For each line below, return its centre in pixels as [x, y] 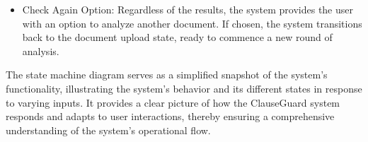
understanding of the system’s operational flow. [108, 130]
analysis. [41, 51]
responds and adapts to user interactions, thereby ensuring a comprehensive [170, 116]
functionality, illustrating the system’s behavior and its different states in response [184, 88]
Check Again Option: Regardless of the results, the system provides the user [188, 9]
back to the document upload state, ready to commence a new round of [177, 37]
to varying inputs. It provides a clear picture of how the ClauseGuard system [173, 102]
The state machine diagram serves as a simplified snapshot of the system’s [167, 75]
